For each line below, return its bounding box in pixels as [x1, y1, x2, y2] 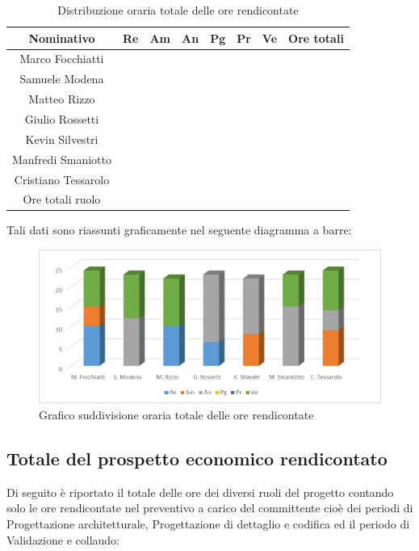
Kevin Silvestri [25, 130, 98, 147]
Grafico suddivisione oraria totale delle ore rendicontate [39, 406, 314, 423]
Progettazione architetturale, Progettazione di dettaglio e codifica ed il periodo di [6, 515, 410, 532]
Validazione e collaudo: [6, 531, 120, 548]
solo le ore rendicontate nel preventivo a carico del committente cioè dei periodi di [6, 499, 413, 516]
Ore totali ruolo [23, 191, 101, 208]
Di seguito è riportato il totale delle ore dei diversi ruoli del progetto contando [6, 483, 394, 500]
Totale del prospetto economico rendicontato [6, 445, 388, 470]
